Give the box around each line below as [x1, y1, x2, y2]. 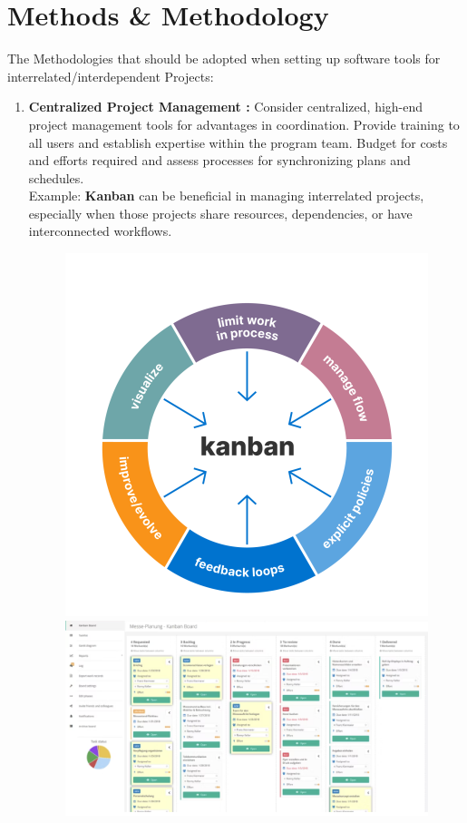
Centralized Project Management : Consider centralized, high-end [28, 97, 423, 116]
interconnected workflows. [28, 221, 172, 240]
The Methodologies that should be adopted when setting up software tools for [7, 49, 441, 68]
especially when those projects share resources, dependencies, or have [28, 203, 413, 222]
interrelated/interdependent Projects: [7, 66, 214, 85]
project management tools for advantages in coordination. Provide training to [28, 114, 460, 133]
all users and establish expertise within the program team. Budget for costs [28, 132, 448, 152]
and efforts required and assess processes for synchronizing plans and [28, 151, 411, 170]
